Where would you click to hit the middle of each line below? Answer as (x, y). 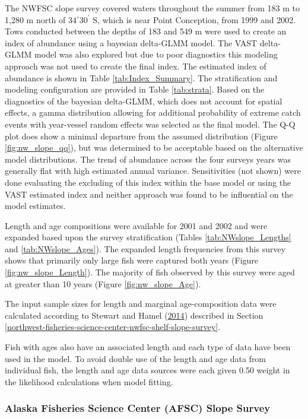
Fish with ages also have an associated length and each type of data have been (148, 347)
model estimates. (35, 206)
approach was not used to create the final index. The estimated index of (136, 66)
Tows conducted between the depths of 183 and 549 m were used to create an (146, 31)
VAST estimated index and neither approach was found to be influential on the (149, 194)
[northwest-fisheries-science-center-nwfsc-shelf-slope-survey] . (113, 327)
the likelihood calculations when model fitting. (89, 381)
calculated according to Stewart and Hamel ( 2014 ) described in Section (134, 315)
